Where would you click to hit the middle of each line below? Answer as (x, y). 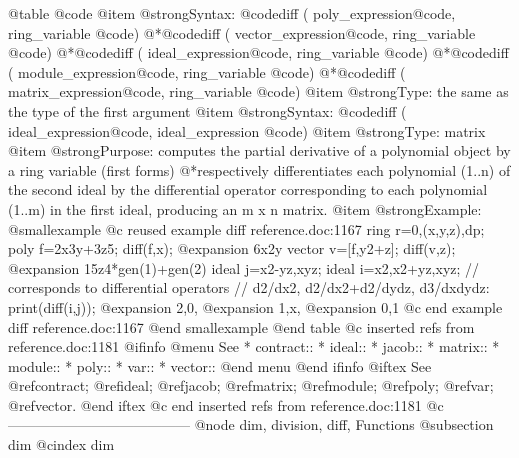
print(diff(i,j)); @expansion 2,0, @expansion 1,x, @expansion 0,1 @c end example (255, 306)
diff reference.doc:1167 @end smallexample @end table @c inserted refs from (241, 326)
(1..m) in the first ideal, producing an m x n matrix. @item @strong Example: (245, 208)
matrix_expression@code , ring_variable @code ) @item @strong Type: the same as (258, 91)
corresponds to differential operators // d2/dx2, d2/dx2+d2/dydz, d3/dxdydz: (249, 287)
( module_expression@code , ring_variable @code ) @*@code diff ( (207, 71)
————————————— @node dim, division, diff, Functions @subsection (251, 424)
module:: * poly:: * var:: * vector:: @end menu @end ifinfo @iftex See (220, 365)
